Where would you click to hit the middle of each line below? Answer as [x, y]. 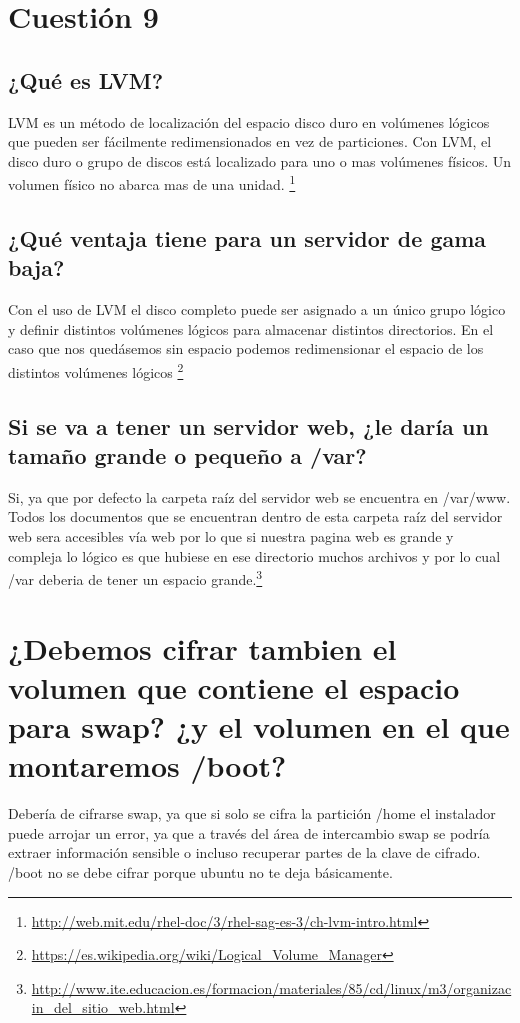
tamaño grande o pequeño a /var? [187, 455]
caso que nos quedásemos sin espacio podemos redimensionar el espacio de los [246, 348]
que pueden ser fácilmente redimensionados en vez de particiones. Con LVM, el [250, 141]
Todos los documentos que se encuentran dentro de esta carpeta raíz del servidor [255, 516]
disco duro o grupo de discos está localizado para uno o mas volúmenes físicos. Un [260, 160]
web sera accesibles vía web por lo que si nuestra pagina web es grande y [231, 536]
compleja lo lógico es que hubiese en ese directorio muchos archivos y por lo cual [254, 555]
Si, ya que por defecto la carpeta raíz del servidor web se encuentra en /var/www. [259, 496]
